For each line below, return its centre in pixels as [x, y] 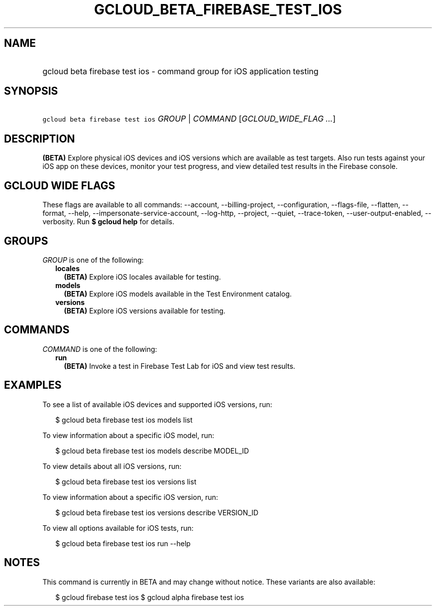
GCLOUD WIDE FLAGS [60, 185]
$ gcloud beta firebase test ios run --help [123, 543]
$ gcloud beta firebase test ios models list [124, 420]
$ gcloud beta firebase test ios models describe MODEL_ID [152, 451]
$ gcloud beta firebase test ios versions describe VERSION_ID [157, 512]
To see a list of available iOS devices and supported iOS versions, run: [157, 404]
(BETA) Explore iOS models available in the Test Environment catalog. [178, 294]
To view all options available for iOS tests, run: [118, 528]
